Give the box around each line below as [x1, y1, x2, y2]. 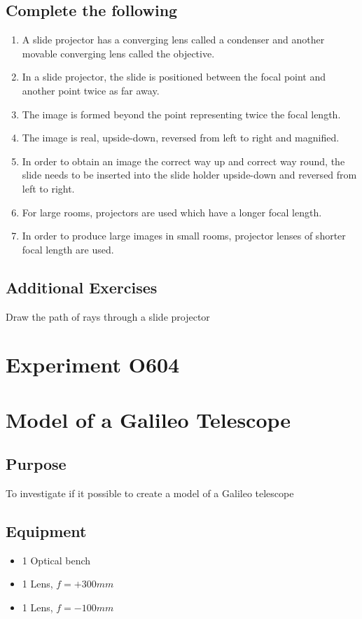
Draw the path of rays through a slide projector [6, 309, 210, 324]
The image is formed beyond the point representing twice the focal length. [22, 106, 341, 121]
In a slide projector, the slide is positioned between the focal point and [22, 69, 326, 84]
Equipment [6, 520, 87, 542]
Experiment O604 [6, 350, 180, 379]
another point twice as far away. [22, 83, 160, 97]
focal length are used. [22, 242, 114, 256]
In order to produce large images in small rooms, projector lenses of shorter [22, 228, 346, 243]
